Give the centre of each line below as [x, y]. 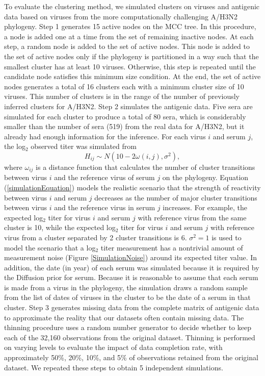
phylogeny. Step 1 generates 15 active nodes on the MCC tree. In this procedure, [130, 26]
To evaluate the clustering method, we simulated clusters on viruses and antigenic [132, 6]
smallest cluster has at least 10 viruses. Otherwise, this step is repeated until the [130, 66]
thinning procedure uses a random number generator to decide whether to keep [128, 327]
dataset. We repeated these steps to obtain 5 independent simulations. [114, 367]
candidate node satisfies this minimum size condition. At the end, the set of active [132, 76]
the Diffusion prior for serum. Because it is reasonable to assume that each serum [131, 277]
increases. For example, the [205, 207]
